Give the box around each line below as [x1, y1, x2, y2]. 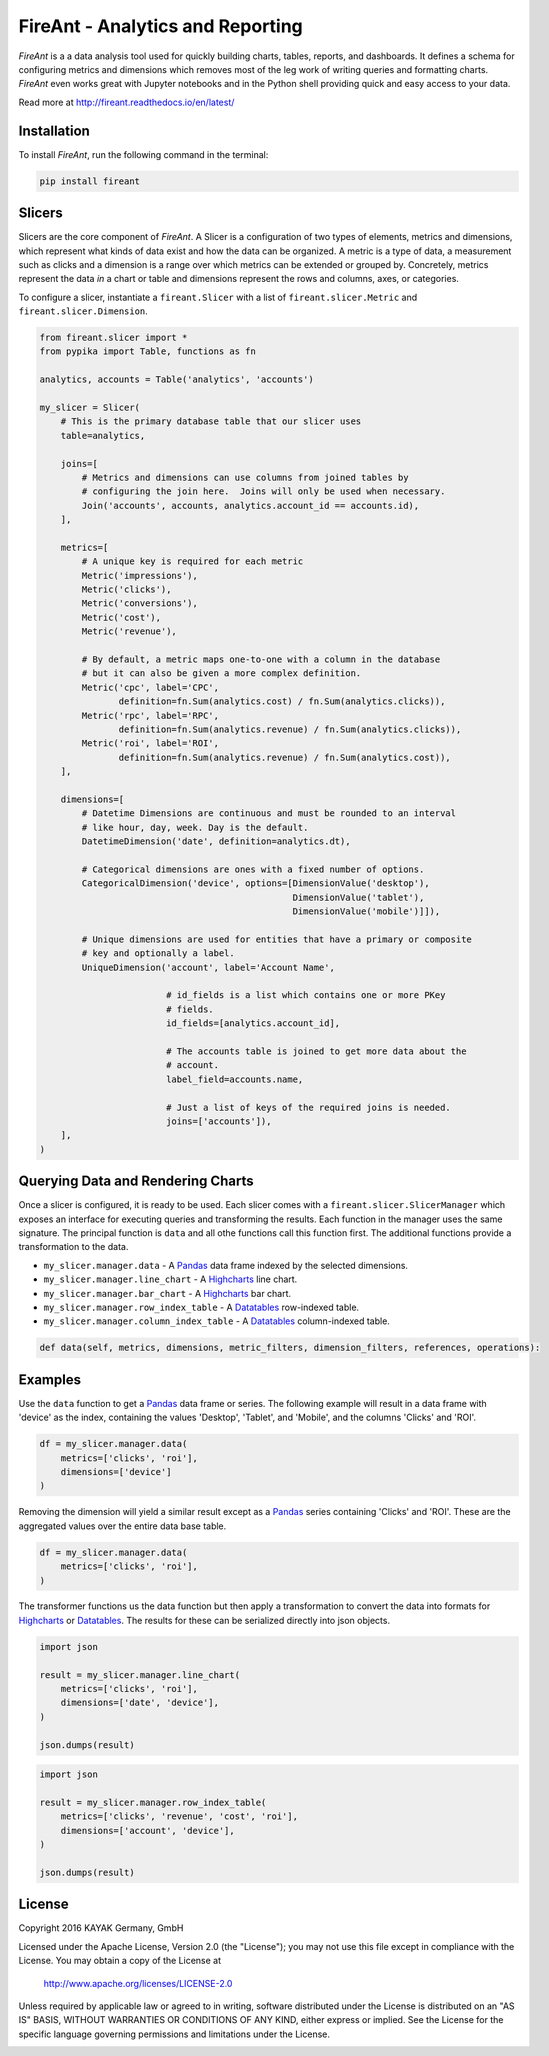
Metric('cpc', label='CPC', [81, 681, 220, 693]
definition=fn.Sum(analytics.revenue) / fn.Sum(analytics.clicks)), [118, 723, 462, 735]
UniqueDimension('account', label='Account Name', [81, 961, 335, 973]
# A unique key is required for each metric [81, 556, 304, 567]
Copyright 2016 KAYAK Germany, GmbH [18, 1922, 184, 1934]
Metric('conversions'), [81, 598, 199, 609]
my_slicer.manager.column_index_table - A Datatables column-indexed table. [43, 1315, 390, 1327]
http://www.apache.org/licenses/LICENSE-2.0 [43, 1977, 233, 1989]
